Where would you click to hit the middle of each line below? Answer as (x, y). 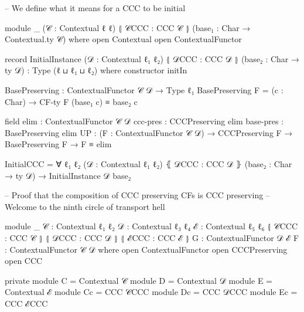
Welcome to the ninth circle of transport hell (85, 206)
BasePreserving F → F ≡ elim (58, 144)
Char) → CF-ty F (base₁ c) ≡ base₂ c (71, 101)
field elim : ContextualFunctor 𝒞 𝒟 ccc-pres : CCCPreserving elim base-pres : (144, 121)
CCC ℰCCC (26, 303)
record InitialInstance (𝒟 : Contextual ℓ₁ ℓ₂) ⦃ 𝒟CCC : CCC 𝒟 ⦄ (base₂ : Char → (152, 58)
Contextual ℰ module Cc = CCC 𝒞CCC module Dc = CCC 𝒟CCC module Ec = (151, 292)
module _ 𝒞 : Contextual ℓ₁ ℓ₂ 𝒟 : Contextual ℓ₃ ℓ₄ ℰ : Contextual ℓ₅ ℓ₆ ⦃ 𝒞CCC (151, 226)
